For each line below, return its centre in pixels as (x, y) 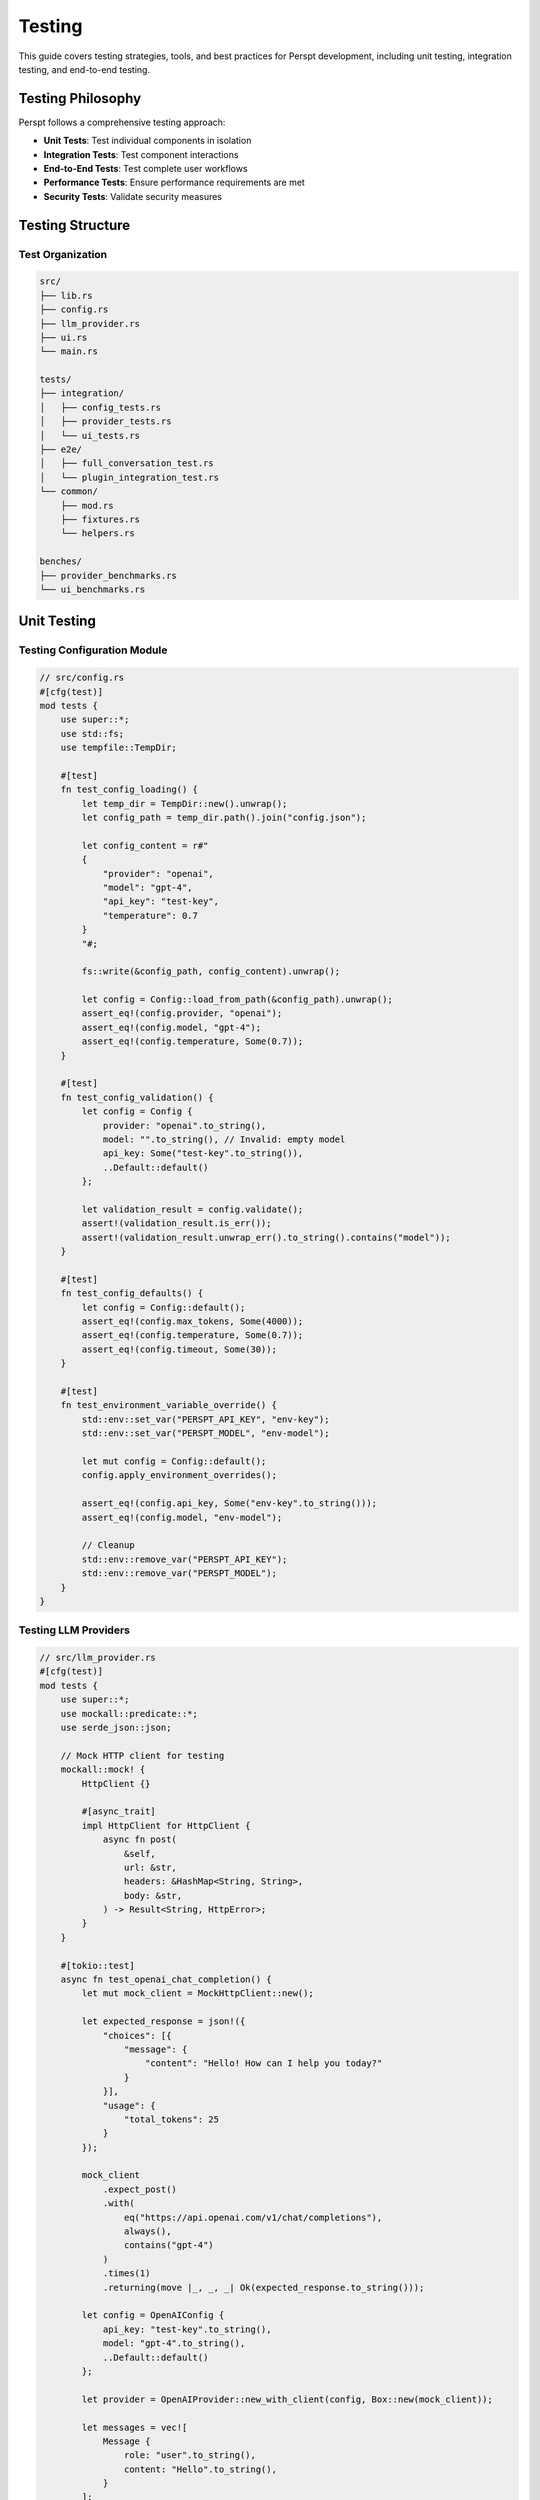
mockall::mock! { (103, 1769)
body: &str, (153, 1895)
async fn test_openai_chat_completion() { (166, 1979)
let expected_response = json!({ (163, 2021)
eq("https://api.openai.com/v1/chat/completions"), (253, 2217)
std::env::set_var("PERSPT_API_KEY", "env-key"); (205, 1419)
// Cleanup (108, 1545)
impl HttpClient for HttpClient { (166, 1825)
